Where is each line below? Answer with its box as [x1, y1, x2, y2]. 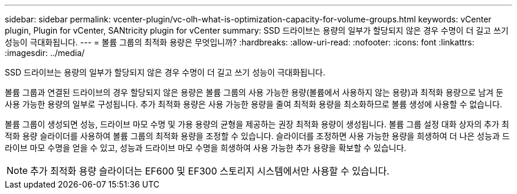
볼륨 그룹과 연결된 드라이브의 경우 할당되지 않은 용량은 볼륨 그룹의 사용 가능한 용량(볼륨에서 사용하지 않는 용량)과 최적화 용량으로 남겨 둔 [5, 87, 503, 97]
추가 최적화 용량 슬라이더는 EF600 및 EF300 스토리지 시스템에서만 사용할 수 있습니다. [30, 165, 390, 177]
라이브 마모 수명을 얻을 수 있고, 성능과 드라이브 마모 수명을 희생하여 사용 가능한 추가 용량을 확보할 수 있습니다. [5, 143, 407, 153]
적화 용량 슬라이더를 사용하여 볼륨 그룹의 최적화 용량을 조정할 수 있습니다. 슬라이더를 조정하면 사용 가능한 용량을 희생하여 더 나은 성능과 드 [5, 131, 510, 141]
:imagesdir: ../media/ [5, 48, 85, 58]
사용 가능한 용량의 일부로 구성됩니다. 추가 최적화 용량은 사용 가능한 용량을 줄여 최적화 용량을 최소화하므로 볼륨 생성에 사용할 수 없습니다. [5, 99, 502, 109]
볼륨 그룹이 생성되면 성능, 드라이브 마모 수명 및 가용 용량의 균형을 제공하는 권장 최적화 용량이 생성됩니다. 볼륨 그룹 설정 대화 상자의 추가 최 [5, 119, 509, 129]
